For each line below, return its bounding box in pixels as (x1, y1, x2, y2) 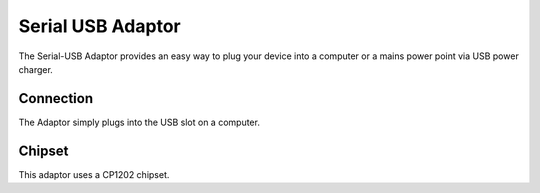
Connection (18, 90, 94, 107)
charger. (18, 63, 54, 75)
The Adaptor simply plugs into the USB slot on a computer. (18, 116, 260, 128)
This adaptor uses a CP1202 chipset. (18, 168, 170, 180)
